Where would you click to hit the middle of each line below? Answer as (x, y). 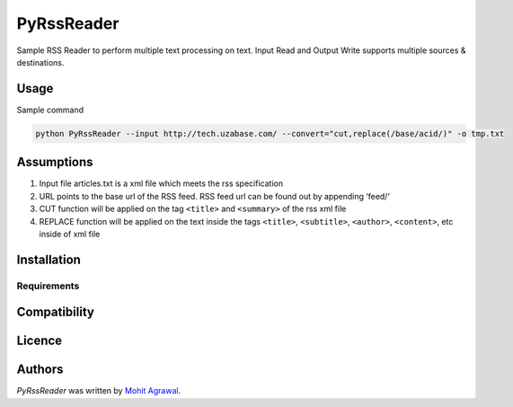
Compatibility (55, 312)
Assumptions (55, 162)
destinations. (40, 62)
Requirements (48, 286)
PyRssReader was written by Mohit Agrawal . (99, 391)
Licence (40, 341)
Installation (49, 259)
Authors (40, 370)
